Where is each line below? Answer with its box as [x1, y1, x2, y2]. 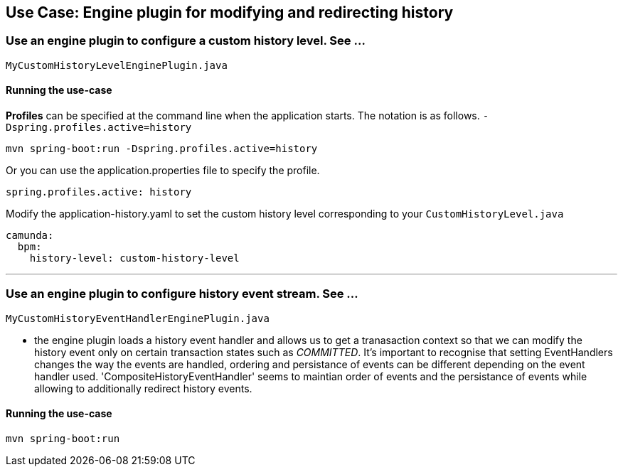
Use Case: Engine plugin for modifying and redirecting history [6, 4, 454, 21]
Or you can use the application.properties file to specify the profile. [6, 164, 320, 177]
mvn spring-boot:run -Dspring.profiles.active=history [6, 143, 318, 155]
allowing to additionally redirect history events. [34, 382, 252, 395]
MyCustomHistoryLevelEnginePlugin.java [6, 59, 228, 71]
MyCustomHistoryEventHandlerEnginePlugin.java [6, 312, 270, 324]
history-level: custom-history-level [29, 252, 240, 264]
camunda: [6, 230, 54, 242]
